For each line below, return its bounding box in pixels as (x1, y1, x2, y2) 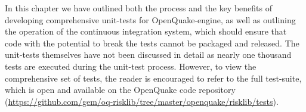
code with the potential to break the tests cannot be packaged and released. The (5, 36, 299, 49)
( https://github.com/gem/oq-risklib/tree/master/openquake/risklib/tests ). (5, 95, 279, 107)
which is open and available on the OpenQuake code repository (5, 83, 236, 96)
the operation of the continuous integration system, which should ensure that (5, 25, 287, 38)
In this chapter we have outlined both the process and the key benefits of (5, 2, 272, 14)
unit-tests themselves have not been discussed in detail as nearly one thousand (5, 48, 292, 61)
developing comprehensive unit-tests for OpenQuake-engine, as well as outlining (5, 13, 296, 26)
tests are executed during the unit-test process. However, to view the (5, 60, 256, 72)
